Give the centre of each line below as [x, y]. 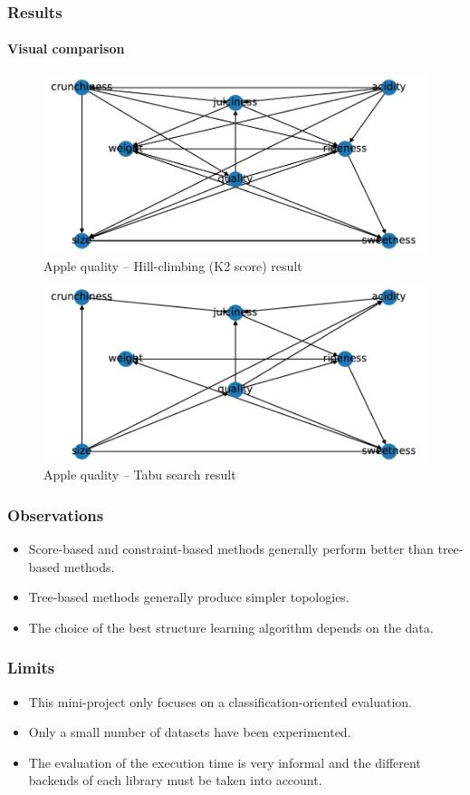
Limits [31, 668]
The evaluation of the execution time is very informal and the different [225, 762]
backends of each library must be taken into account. [175, 780]
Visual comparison [66, 48]
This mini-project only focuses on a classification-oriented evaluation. [220, 701]
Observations [56, 514]
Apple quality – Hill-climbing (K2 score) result [173, 265]
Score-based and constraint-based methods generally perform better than [231, 549]
